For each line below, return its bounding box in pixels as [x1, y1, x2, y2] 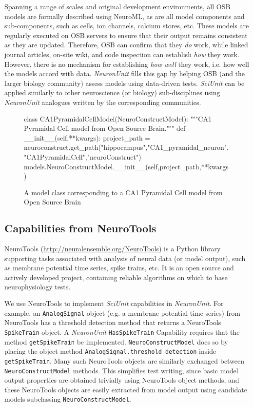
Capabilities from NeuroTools [4, 221, 156, 236]
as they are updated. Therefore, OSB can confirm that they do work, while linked [4, 40, 248, 50]
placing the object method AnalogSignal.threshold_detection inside [4, 346, 216, 356]
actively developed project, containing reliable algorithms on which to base [4, 272, 228, 282]
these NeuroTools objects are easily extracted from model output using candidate [4, 384, 247, 394]
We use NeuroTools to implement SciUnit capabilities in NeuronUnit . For [4, 298, 224, 308]
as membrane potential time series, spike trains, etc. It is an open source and [4, 263, 234, 273]
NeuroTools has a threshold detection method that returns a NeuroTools [4, 317, 221, 327]
